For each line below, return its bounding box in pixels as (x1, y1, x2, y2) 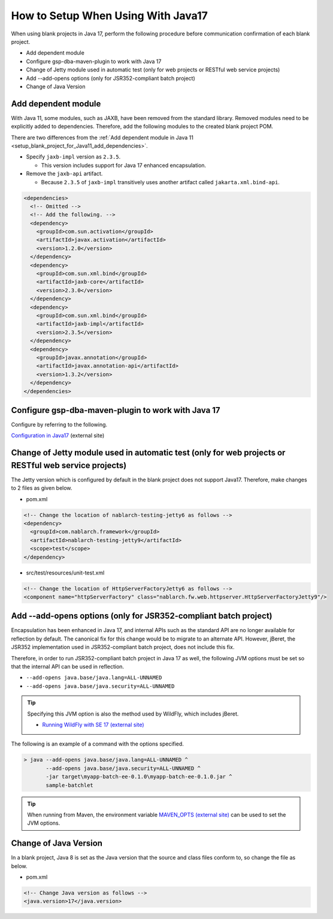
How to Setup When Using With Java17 (11, 9, 208, 22)
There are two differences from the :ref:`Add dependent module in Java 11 (11, 134, 194, 141)
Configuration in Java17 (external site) (11, 432, 105, 439)
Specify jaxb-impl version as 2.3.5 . (26, 153, 121, 160)
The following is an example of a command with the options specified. (11, 740, 184, 747)
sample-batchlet (46, 782, 94, 789)
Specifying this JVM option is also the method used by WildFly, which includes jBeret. (27, 710, 239, 717)
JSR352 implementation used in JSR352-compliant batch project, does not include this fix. (11, 643, 235, 651)
